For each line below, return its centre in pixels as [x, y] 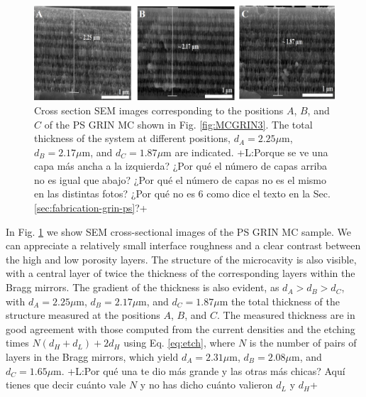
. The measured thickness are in [286, 315]
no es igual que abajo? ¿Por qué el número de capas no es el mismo [180, 179]
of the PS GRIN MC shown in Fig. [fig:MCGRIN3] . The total [178, 124]
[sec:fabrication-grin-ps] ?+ [91, 208]
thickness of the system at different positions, [132, 138]
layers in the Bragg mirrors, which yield [92, 357]
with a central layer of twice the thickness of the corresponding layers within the [181, 273]
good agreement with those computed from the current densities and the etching [181, 328]
